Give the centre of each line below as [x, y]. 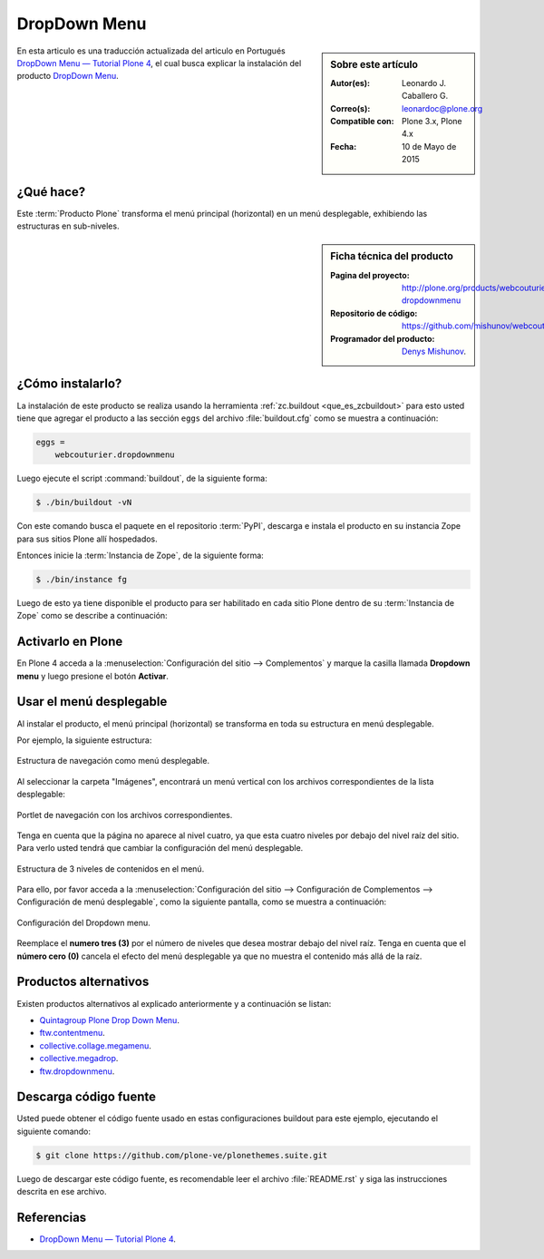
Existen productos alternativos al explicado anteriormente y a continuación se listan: [174, 1003]
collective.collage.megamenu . [95, 1045]
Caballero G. [425, 96]
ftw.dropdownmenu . [77, 1071]
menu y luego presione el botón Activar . [93, 676]
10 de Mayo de [429, 146]
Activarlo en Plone [70, 642]
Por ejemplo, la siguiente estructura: [84, 740]
